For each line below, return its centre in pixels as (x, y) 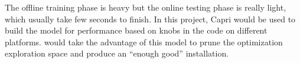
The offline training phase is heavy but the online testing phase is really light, (146, 7)
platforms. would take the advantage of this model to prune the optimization (144, 42)
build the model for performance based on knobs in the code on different (136, 30)
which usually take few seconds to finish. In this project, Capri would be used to (150, 19)
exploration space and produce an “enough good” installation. (117, 53)
